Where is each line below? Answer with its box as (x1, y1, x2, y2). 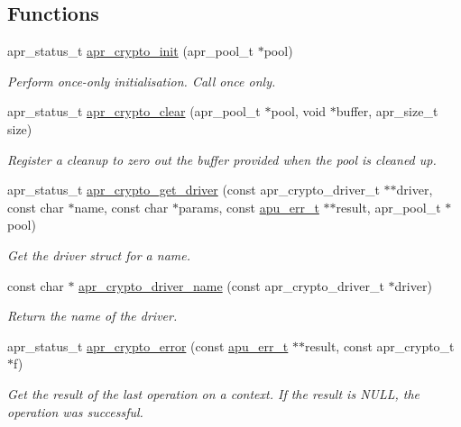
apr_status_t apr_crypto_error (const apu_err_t (7, 336, 289, 355)
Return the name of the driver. (7, 306, 178, 325)
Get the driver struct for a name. (7, 245, 190, 264)
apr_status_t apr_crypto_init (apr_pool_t (7, 41, 254, 60)
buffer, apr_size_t (336, 102, 438, 121)
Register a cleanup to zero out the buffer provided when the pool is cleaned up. (7, 150, 437, 168)
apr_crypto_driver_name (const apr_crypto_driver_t (78, 276, 384, 295)
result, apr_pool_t (336, 197, 441, 216)
